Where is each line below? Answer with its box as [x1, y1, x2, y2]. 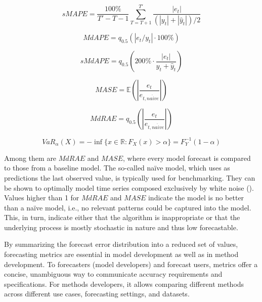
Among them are [4, 152, 57, 163]
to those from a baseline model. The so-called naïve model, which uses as [4, 162, 230, 173]
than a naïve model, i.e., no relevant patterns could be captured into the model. [4, 202, 251, 212]
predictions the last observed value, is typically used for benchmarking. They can [4, 172, 255, 183]
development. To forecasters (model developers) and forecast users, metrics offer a [4, 258, 258, 269]
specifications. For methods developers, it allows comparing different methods [4, 278, 244, 289]
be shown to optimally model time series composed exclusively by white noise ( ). [4, 182, 254, 193]
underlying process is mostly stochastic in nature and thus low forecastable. [4, 222, 238, 232]
